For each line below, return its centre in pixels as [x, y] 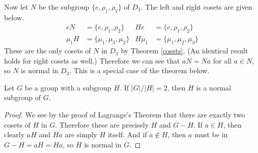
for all [222, 60]
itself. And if [127, 134]
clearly [15, 134]
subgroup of [23, 97]
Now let [16, 7]
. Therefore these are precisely [102, 124]
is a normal [213, 87]
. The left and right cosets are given [196, 7]
